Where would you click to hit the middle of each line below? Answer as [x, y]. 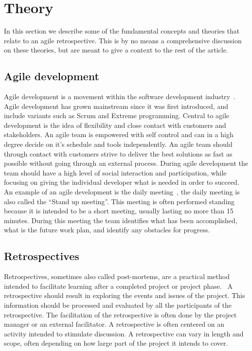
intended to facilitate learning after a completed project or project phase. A [118, 286]
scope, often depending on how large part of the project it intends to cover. [116, 343]
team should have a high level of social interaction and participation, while [115, 172]
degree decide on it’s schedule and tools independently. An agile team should [118, 144]
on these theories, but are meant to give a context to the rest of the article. [116, 50]
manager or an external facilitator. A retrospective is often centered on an [114, 324]
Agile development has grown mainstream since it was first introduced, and [116, 106]
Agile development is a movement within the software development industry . [120, 97]
